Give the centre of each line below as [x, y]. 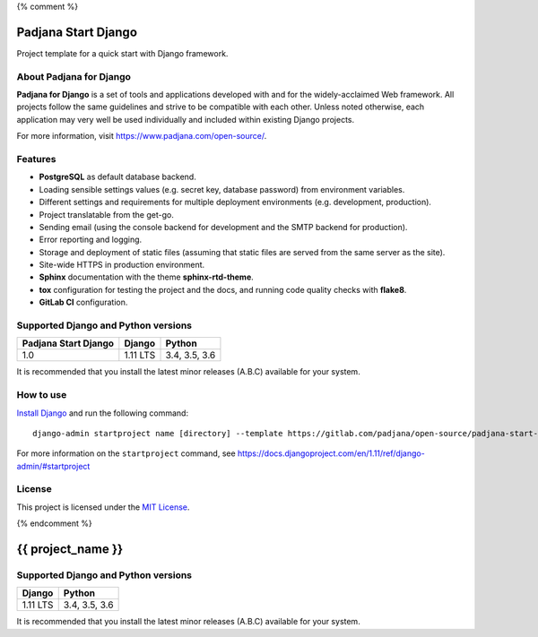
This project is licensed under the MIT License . [103, 507]
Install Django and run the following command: [102, 413]
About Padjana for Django [74, 76]
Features [36, 159]
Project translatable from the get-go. [106, 214]
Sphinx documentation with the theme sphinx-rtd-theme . [147, 277]
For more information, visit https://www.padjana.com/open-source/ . [142, 136]
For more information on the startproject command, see [126, 453]
